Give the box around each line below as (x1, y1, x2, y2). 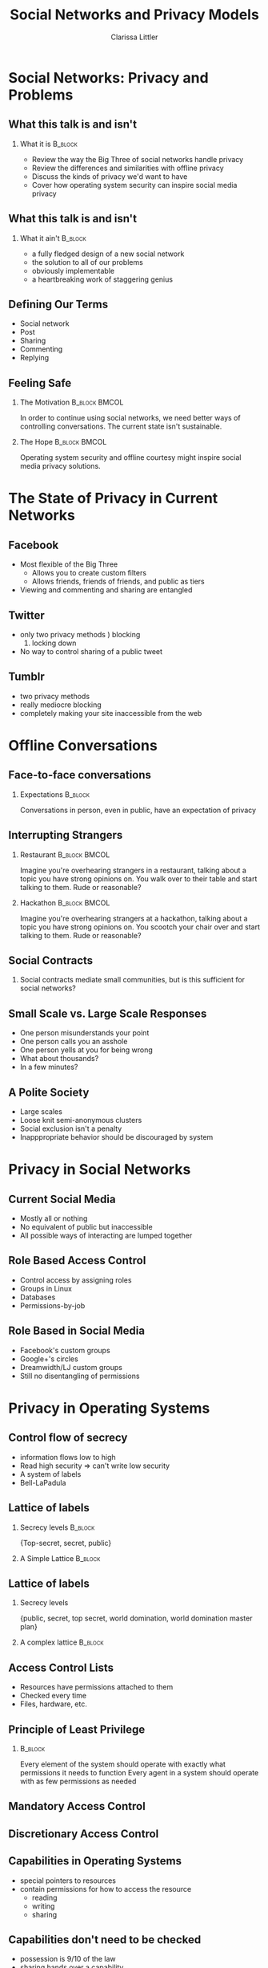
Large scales (19, 1107, 62, 1116)
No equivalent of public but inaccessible (19, 1222, 154, 1232)
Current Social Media (8, 1192, 116, 1206)
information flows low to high (19, 1452, 116, 1462)
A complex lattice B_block (19, 1637, 104, 1647)
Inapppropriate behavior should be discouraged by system (19, 1132, 214, 1142)
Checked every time (19, 1691, 86, 1701)
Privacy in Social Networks (8, 1161, 191, 1179)
